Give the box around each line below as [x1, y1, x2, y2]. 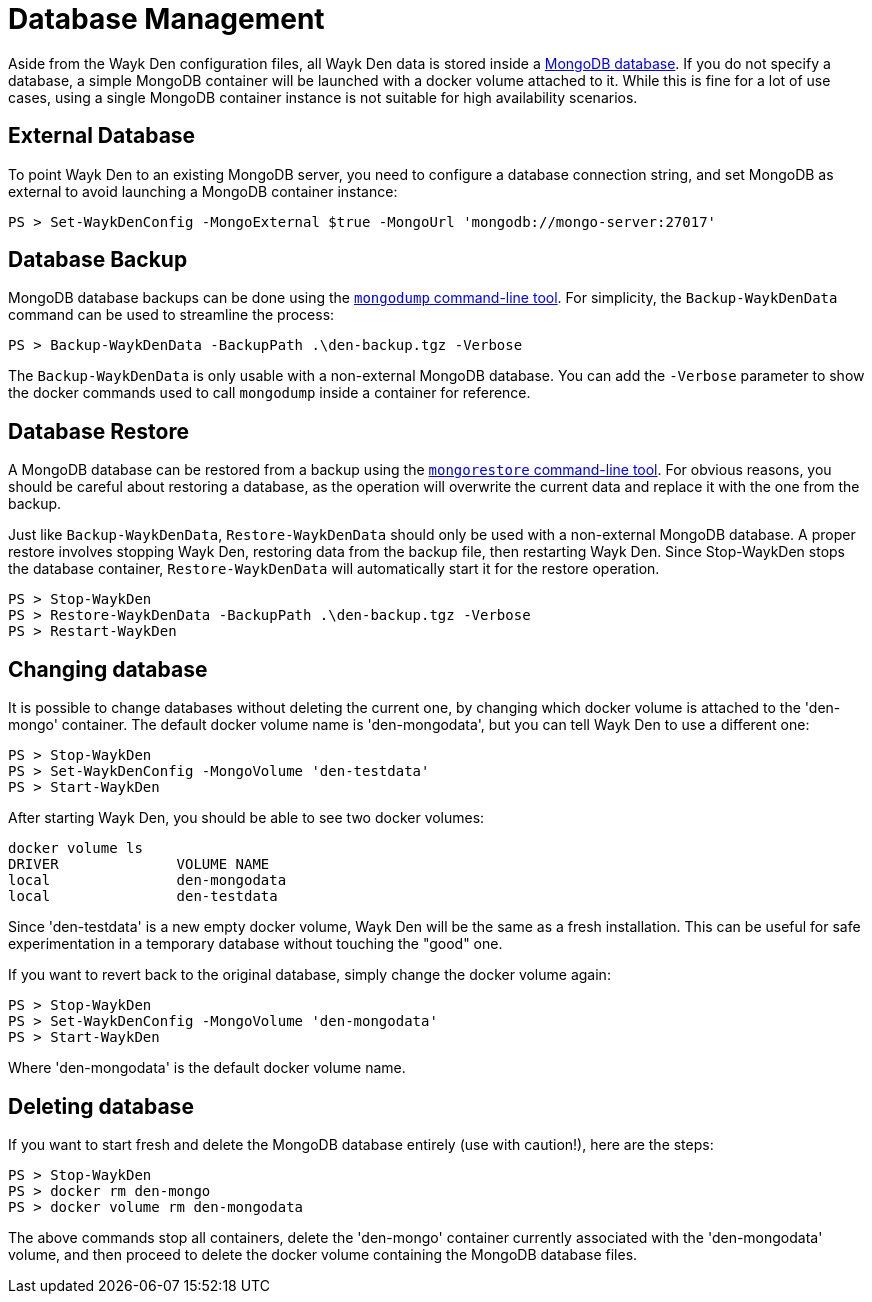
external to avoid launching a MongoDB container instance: [8, 182, 398, 200]
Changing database [8, 656, 208, 682]
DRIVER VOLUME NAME [8, 856, 270, 873]
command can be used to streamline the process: [8, 306, 335, 324]
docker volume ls [8, 840, 143, 857]
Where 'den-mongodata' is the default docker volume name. [8, 1059, 406, 1077]
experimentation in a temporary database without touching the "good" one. [8, 935, 503, 953]
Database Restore [8, 418, 189, 444]
